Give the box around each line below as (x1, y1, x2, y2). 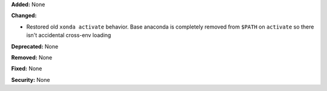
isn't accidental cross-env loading (26, 32, 111, 39)
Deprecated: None (11, 42, 59, 50)
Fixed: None (11, 65, 42, 72)
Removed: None (11, 53, 53, 61)
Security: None (11, 76, 50, 83)
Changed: (11, 12, 37, 19)
